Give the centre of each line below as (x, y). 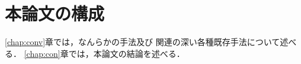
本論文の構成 (55, 13)
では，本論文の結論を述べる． (127, 53)
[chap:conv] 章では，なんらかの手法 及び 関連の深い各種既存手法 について (143, 42)
